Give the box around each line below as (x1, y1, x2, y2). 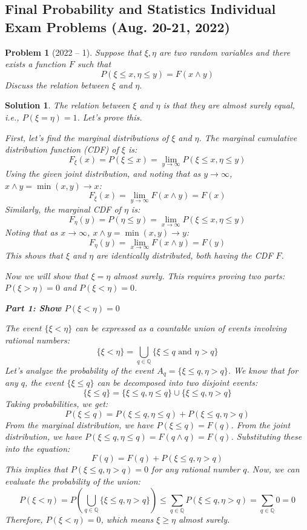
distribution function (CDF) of (5, 143, 119, 156)
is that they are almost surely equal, (163, 99, 295, 111)
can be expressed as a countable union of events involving (75, 322, 287, 334)
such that (77, 58, 111, 70)
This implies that (5, 463, 68, 475)
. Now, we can (246, 463, 300, 475)
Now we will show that (5, 269, 88, 282)
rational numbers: (5, 333, 70, 346)
